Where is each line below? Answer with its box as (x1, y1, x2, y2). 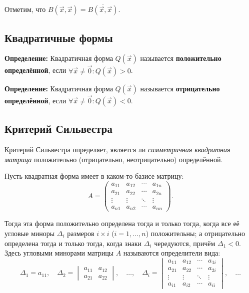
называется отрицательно (140, 83, 220, 93)
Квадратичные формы (4, 29, 113, 45)
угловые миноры (4, 228, 55, 238)
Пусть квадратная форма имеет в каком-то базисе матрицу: (4, 171, 184, 181)
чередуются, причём (154, 238, 215, 248)
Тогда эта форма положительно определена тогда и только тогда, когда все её (4, 218, 239, 229)
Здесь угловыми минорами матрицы (4, 248, 114, 258)
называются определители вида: (123, 248, 220, 258)
